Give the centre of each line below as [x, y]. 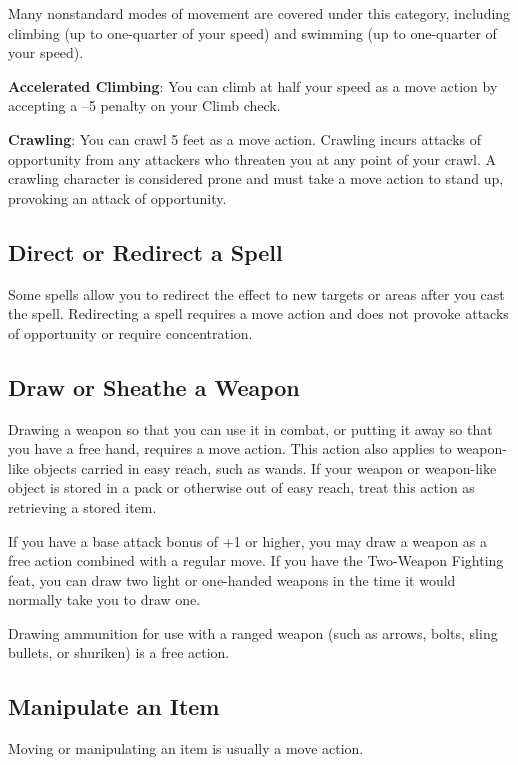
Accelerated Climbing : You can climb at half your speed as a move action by [253, 85]
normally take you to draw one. [104, 599]
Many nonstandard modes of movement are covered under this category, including [259, 13]
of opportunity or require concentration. [130, 332]
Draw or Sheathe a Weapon [154, 386]
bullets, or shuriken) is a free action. [119, 652]
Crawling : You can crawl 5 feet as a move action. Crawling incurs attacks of [245, 138]
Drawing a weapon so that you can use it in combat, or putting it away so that [250, 428]
